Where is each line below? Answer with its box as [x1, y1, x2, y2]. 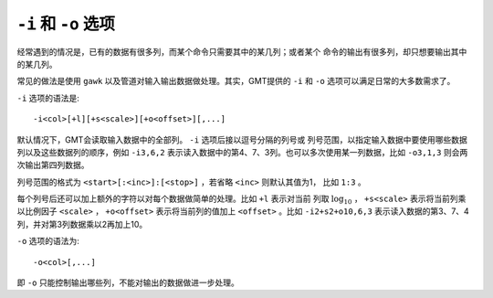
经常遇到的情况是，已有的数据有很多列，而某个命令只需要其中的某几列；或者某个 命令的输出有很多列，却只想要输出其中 [16, 46, 467, 57]
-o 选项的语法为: [16, 236, 79, 247]
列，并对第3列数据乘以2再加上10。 [16, 218, 148, 229]
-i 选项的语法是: [16, 92, 79, 103]
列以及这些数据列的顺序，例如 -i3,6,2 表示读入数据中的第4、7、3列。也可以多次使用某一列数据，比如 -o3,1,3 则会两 [16, 146, 468, 157]
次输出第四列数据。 [16, 160, 89, 171]
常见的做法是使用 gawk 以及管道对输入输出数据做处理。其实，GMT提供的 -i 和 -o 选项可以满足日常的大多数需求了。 [16, 76, 456, 87]
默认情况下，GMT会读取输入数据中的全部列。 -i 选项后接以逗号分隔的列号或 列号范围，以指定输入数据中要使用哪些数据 [16, 133, 467, 145]
